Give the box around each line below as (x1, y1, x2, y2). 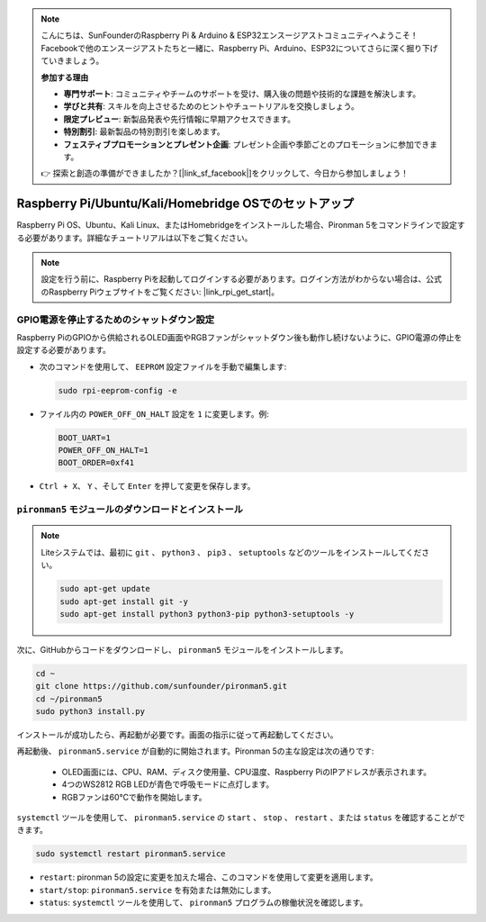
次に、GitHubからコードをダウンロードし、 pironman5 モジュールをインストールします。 (16, 644, 348, 655)
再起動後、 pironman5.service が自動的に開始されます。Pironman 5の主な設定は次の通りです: (16, 746, 374, 756)
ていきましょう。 (40, 55, 104, 67)
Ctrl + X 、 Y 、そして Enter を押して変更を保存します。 (39, 481, 256, 492)
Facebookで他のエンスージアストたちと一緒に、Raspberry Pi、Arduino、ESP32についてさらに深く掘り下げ (40, 42, 438, 53)
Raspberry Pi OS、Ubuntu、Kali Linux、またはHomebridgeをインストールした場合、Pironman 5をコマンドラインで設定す (16, 220, 465, 230)
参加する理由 (40, 72, 89, 83)
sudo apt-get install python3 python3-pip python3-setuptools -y (59, 609, 355, 619)
